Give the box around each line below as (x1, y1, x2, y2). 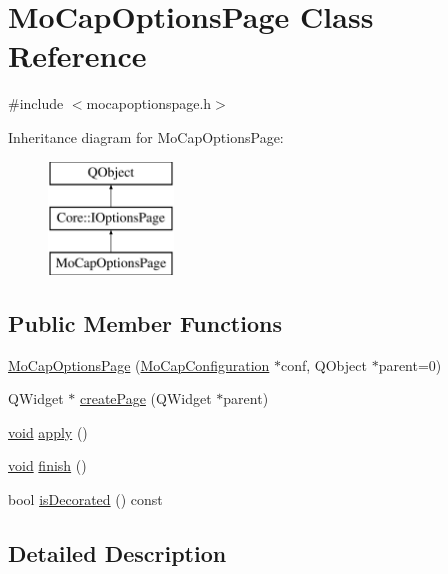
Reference (8, 35, 147, 76)
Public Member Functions (8, 307, 282, 338)
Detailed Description (8, 538, 227, 569)
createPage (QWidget (79, 388, 212, 409)
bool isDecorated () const (8, 489, 163, 510)
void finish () (8, 455, 87, 476)
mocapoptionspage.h (86, 93, 212, 114)
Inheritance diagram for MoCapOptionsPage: (8, 126, 284, 147)
